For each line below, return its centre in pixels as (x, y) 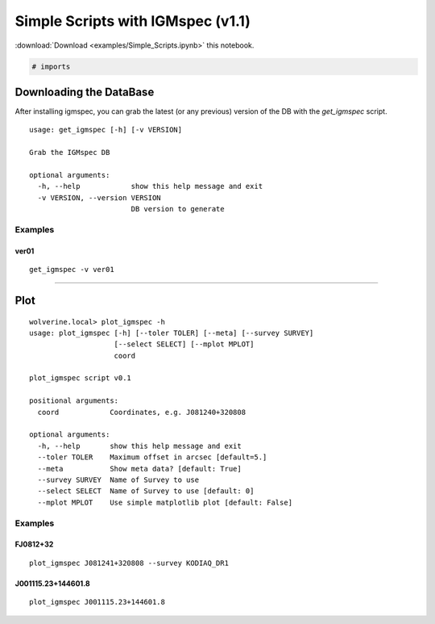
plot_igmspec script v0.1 (81, 378)
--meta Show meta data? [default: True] (139, 469)
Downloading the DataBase (85, 92)
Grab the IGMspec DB (70, 153)
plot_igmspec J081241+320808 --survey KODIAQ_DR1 (129, 563)
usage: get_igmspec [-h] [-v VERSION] (106, 130)
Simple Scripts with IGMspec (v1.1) (133, 21)
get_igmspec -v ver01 (72, 270)
